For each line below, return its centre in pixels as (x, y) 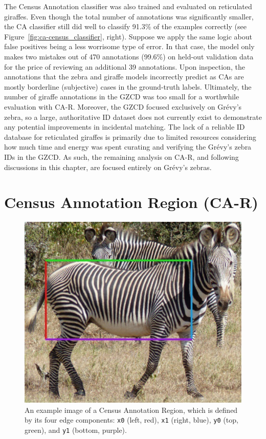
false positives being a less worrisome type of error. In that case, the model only (129, 46)
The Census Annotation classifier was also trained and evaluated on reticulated (128, 6)
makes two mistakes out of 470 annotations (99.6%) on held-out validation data (129, 56)
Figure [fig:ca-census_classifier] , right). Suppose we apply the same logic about (128, 36)
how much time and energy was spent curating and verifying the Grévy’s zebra (128, 147)
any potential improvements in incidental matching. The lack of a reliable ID (125, 127)
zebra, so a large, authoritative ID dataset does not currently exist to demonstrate (133, 117)
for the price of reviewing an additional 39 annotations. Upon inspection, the (125, 66)
